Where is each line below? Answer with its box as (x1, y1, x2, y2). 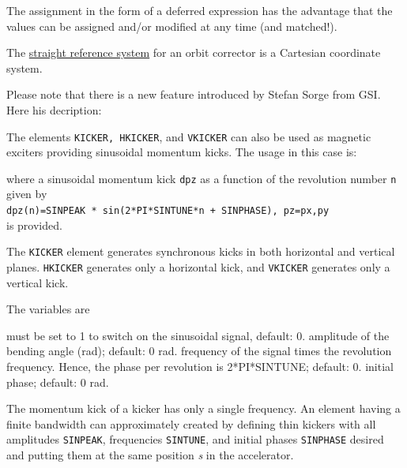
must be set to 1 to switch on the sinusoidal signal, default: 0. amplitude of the (6, 327, 390, 343)
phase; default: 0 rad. (6, 373, 109, 390)
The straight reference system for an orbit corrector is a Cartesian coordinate (6, 44, 381, 61)
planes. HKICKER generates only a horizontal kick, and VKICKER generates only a (6, 258, 390, 275)
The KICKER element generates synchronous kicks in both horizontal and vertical (6, 243, 395, 260)
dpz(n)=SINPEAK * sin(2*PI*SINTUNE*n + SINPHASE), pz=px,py (6, 205, 330, 217)
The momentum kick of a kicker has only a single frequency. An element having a (6, 400, 401, 417)
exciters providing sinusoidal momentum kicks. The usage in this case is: (6, 144, 357, 160)
